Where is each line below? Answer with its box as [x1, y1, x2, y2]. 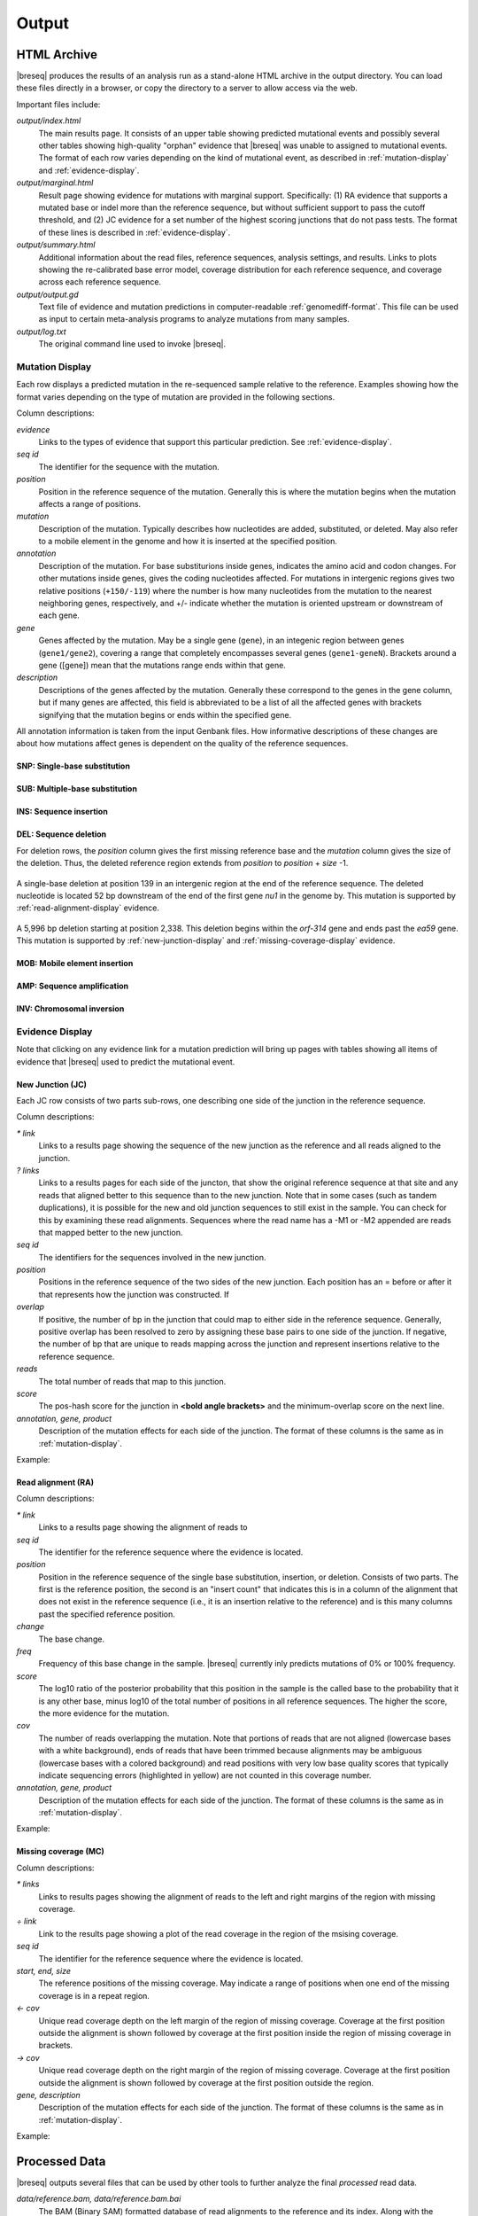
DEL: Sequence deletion [16, 829, 107, 839]
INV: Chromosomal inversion [16, 1003, 125, 1014]
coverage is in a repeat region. [38, 1990, 150, 2001]
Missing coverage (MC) [16, 1846, 105, 1857]
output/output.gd [16, 289, 79, 300]
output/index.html [16, 115, 81, 126]
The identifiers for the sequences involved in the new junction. [38, 1252, 266, 1262]
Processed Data [16, 2154, 106, 2169]
